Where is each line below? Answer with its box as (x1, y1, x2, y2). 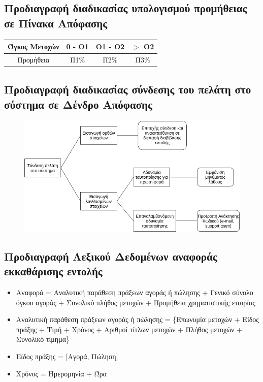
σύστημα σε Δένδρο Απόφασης (4, 96, 152, 112)
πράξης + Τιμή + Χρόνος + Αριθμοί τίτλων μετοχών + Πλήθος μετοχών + (16, 324, 243, 334)
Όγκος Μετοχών (8, 41, 59, 52)
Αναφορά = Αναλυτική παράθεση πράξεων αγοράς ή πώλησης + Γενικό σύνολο (16, 287, 253, 298)
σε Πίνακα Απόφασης (4, 15, 108, 30)
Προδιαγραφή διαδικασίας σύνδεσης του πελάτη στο (4, 81, 251, 97)
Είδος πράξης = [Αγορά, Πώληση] (16, 351, 118, 362)
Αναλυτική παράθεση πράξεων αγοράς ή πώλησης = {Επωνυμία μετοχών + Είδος (16, 314, 259, 325)
